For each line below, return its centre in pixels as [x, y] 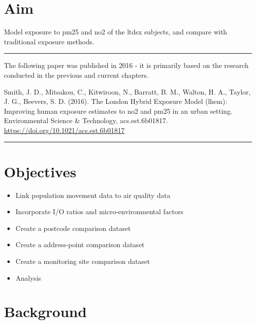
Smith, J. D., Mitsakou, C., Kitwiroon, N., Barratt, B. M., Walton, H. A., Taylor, [127, 91]
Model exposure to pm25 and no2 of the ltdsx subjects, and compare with [116, 32]
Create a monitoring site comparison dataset [83, 261]
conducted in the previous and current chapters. [76, 75]
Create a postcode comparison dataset [73, 228]
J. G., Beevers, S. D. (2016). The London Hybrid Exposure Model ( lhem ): [116, 101]
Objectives [40, 171]
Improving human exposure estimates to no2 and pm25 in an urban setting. [118, 111]
